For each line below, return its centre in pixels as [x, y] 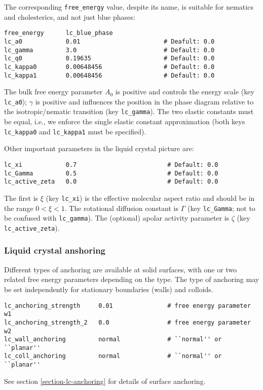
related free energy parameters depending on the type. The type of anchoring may [132, 279]
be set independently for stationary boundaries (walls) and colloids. [109, 289]
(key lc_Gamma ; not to [221, 208]
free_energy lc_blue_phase [59, 33]
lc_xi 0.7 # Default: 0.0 [111, 165]
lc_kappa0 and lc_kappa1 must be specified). [75, 131]
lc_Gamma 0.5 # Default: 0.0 [111, 173]
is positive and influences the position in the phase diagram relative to [144, 101]
